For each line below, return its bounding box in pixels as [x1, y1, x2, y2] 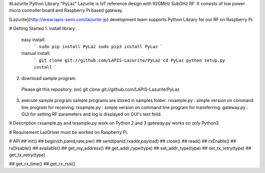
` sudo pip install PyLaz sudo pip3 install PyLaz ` [33, 44, 163, 49]
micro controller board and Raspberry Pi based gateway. [9, 7, 124, 13]
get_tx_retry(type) [9, 152, 46, 158]
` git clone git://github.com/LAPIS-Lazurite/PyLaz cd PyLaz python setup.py [33, 57, 225, 63]
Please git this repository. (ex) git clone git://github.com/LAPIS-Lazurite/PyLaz [21, 86, 180, 92]
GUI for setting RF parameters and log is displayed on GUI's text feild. [21, 111, 162, 117]
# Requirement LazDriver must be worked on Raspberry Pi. [9, 129, 129, 135]
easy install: [21, 37, 46, 43]
